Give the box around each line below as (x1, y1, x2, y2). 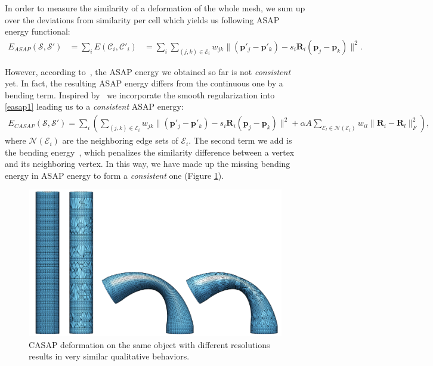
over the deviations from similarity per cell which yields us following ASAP (5, 13, 280, 26)
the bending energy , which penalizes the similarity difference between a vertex (5, 145, 295, 158)
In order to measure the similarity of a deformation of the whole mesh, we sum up (5, 2, 305, 14)
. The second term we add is (188, 134, 292, 147)
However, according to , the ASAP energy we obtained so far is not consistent (5, 65, 291, 77)
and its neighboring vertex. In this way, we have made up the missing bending (5, 157, 290, 170)
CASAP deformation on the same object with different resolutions (29, 338, 270, 351)
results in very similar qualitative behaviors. (29, 350, 190, 362)
